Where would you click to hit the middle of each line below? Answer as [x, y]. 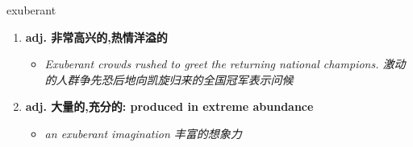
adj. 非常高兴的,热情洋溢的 [96, 37]
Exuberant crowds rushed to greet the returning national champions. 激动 [225, 64]
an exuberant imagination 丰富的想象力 [143, 133]
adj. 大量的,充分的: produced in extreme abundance [169, 106]
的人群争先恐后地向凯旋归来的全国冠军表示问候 [169, 79]
